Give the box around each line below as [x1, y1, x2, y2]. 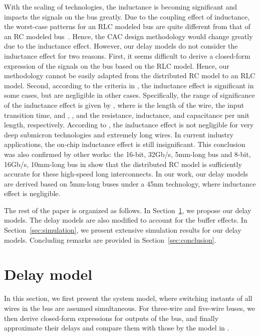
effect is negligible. [4, 188, 61, 199]
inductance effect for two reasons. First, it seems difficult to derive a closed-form [4, 50, 250, 61]
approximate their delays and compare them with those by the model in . [4, 322, 229, 333]
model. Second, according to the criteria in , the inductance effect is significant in [4, 80, 254, 90]
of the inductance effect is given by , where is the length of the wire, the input [4, 99, 244, 110]
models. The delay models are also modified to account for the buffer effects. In [4, 215, 247, 225]
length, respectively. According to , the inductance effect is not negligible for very [4, 119, 254, 130]
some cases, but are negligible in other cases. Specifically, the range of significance [4, 90, 255, 100]
